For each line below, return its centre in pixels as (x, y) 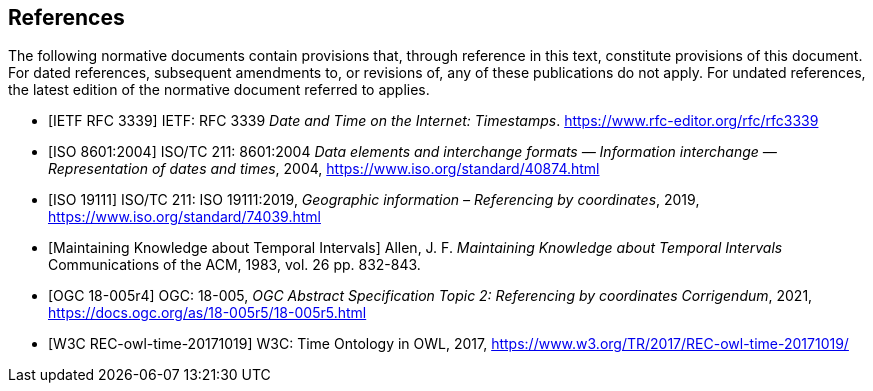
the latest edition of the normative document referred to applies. (219, 90)
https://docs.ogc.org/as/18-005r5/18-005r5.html (207, 313)
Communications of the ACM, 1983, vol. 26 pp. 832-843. (234, 265)
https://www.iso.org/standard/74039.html (184, 217)
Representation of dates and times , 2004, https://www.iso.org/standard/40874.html (324, 169)
